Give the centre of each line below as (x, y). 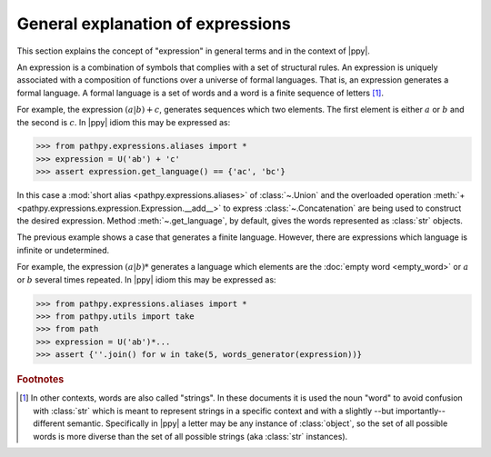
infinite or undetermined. (63, 250)
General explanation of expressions (154, 24)
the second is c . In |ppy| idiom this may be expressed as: (124, 122)
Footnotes (40, 380)
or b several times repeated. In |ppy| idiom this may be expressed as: (146, 279)
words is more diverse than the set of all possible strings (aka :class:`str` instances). (190, 436)
